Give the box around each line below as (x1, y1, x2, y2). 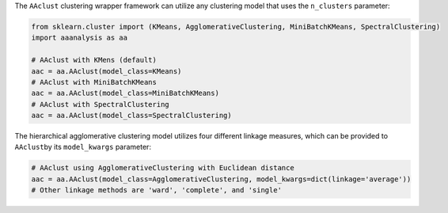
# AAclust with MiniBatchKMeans (31, 78, 158, 86)
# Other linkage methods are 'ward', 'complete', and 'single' (31, 186, 283, 195)
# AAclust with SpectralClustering (31, 100, 169, 108)
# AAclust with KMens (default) (31, 55, 158, 65)
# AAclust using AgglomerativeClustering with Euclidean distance (31, 163, 294, 173)
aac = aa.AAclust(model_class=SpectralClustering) (31, 111, 233, 120)
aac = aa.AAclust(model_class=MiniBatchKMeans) (31, 89, 219, 98)
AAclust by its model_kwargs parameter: (14, 143, 152, 152)
